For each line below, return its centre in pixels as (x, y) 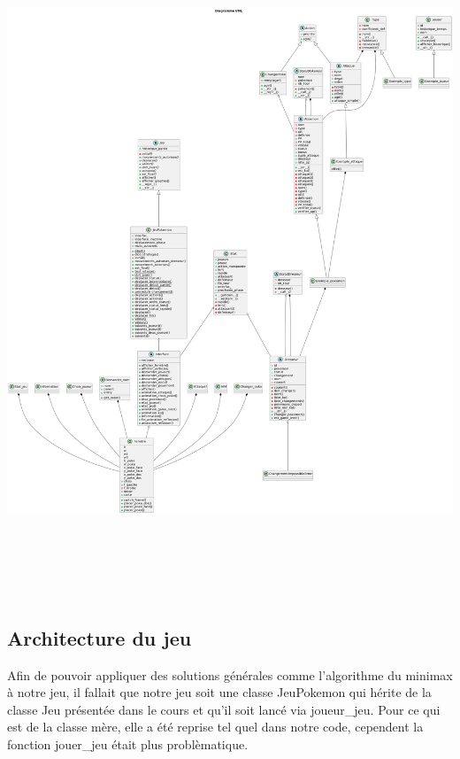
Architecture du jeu (100, 637)
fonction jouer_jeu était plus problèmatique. (128, 744)
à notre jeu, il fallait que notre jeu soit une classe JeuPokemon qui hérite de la (219, 692)
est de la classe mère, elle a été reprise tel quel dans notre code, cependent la (215, 727)
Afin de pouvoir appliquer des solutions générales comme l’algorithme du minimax (230, 674)
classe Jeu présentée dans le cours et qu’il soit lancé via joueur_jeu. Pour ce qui (224, 709)
